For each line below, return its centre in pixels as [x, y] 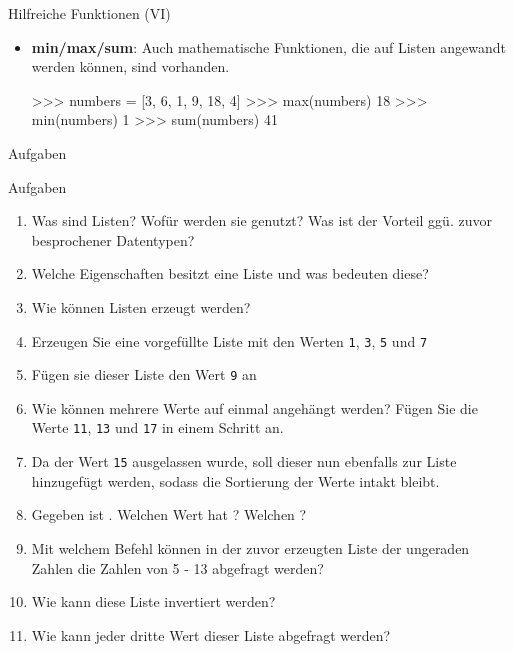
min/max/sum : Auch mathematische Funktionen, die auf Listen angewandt [268, 46]
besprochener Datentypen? [113, 239]
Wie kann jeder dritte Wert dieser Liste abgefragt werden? [211, 634]
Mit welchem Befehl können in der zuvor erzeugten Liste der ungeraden [250, 547]
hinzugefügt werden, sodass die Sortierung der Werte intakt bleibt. [235, 480]
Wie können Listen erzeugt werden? [141, 306]
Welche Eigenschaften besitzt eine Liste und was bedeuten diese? [230, 273]
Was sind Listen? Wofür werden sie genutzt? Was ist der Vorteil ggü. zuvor [261, 220]
